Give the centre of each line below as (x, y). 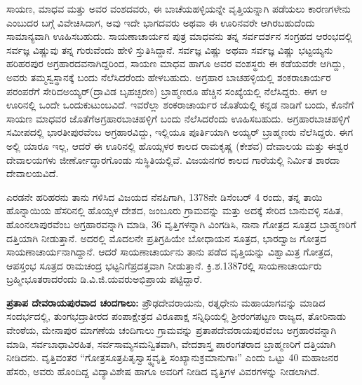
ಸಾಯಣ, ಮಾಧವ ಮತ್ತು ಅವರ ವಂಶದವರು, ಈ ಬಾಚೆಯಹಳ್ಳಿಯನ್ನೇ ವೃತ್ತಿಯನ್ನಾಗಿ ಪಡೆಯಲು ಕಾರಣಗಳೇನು (179, 8)
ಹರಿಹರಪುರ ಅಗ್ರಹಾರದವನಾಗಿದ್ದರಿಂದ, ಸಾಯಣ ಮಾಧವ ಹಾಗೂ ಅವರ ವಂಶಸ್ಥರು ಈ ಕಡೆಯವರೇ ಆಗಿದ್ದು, (176, 63)
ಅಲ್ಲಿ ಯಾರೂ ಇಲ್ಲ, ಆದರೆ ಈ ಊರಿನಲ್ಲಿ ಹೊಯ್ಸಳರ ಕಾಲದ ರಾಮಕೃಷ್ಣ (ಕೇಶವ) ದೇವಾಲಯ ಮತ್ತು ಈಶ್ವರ (177, 145)
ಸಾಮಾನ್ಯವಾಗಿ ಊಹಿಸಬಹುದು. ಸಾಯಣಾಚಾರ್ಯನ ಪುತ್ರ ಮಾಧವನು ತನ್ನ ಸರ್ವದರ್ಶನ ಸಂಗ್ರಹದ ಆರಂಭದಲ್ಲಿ (180, 36)
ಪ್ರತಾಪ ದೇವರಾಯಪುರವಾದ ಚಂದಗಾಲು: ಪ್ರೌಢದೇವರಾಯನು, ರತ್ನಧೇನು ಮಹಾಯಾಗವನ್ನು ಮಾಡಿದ (166, 302)
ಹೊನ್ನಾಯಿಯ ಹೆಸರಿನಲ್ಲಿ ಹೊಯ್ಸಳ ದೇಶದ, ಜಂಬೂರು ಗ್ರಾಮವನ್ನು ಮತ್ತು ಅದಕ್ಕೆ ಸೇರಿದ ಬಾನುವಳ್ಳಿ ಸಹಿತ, (175, 210)
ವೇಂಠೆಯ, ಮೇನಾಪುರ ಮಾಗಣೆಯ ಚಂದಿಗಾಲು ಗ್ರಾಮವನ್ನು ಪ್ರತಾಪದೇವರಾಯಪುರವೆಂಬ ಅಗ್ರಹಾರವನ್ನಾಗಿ (172, 330)
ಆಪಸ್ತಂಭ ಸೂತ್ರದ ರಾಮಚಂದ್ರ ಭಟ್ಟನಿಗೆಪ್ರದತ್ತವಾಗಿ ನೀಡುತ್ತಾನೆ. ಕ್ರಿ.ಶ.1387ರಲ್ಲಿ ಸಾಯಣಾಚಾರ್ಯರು (164, 265)
